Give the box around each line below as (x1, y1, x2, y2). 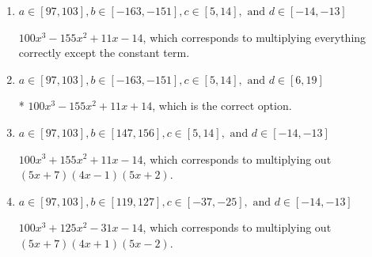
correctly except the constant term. (18, 44, 190, 61)
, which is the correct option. (152, 97, 292, 114)
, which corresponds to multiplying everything (142, 28, 366, 45)
